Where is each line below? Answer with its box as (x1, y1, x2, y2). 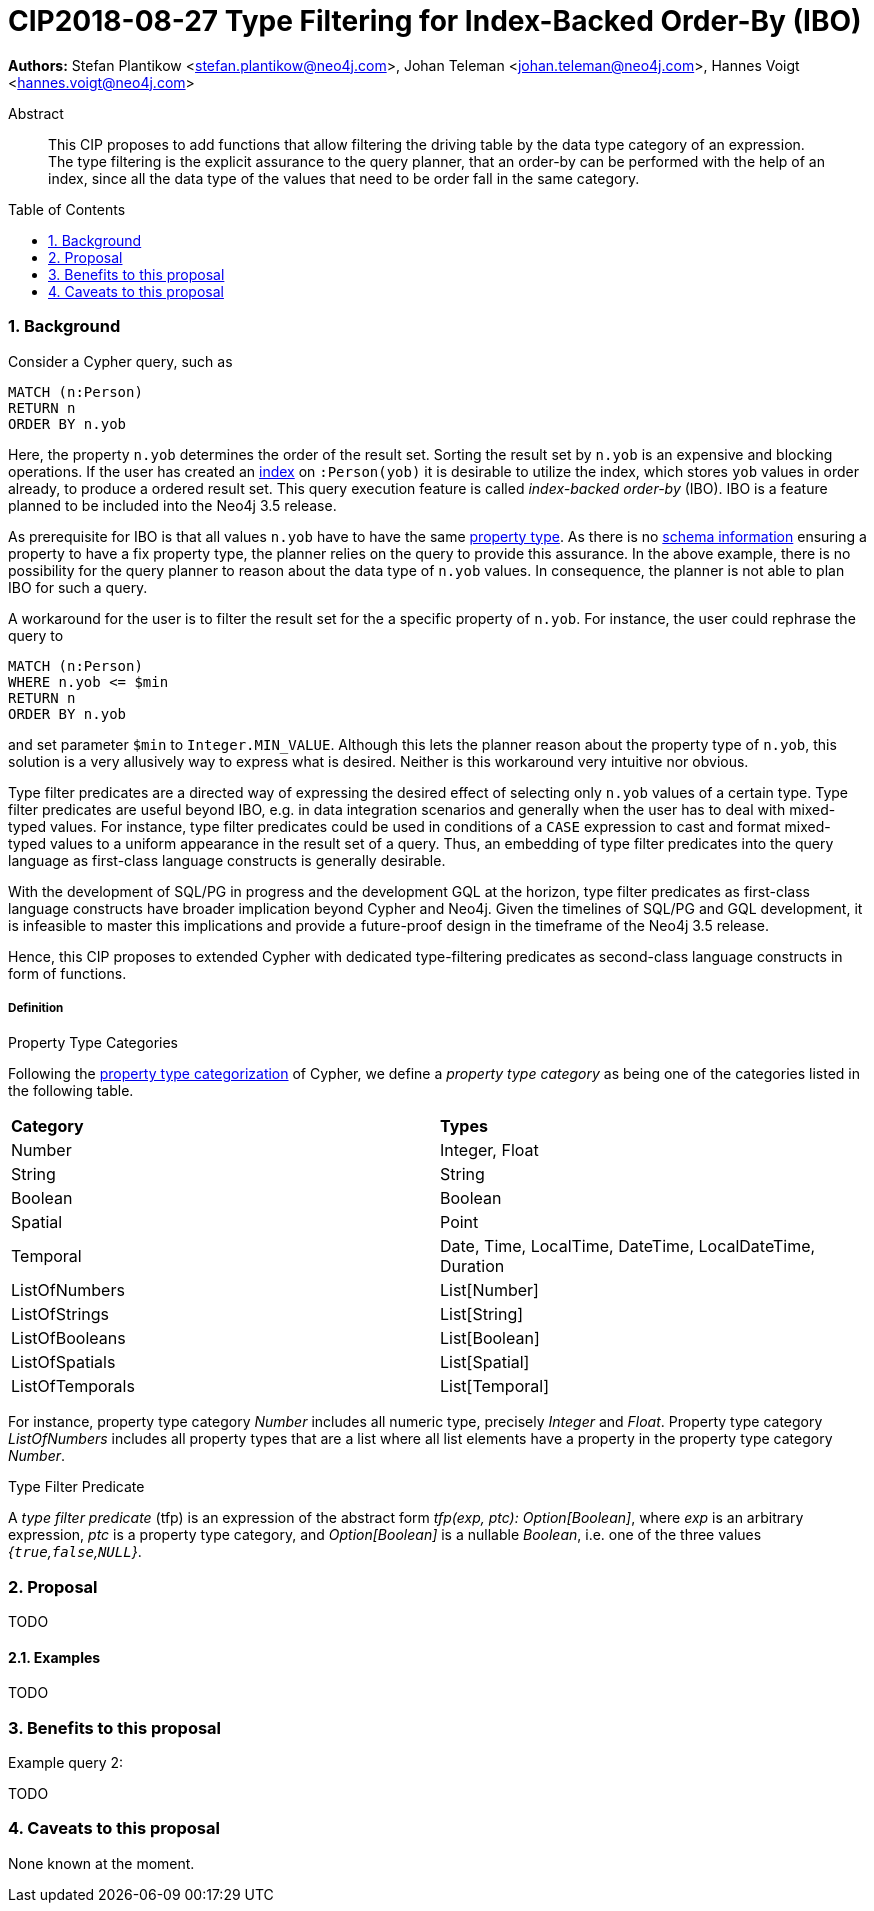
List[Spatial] (440, 1352, 530, 1373)
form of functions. (8, 964, 127, 982)
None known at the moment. (8, 1854, 195, 1872)
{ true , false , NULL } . (8, 1543, 142, 1561)
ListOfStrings (11, 1304, 110, 1325)
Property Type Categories (8, 1034, 178, 1052)
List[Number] (440, 1280, 539, 1301)
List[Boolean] (440, 1328, 540, 1349)
